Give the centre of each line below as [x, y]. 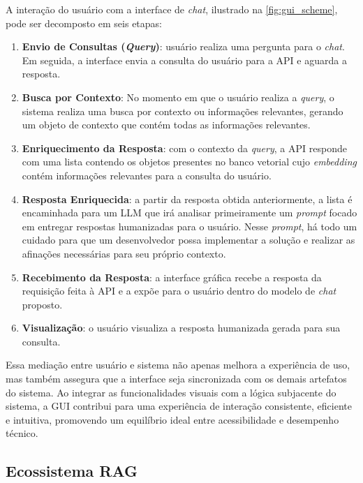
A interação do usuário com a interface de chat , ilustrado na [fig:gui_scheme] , [172, 9]
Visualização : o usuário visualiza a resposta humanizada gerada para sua [181, 328]
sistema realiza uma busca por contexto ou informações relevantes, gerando [183, 111]
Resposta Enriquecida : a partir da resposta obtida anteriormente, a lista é [187, 199]
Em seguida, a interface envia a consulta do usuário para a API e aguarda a [184, 60]
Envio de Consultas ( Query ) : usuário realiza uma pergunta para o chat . [183, 46]
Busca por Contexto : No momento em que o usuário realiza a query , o [178, 97]
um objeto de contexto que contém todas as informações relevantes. [166, 125]
